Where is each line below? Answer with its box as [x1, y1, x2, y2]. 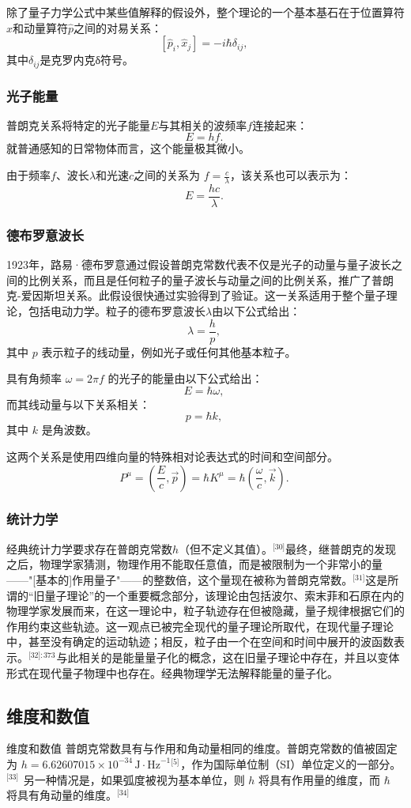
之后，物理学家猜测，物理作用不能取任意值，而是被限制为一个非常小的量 [6, 556, 383, 572]
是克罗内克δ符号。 [40, 51, 134, 68]
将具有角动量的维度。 [6, 787, 117, 803]
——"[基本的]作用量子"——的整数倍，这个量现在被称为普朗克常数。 [6, 571, 353, 587]
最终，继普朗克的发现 [285, 540, 397, 557]
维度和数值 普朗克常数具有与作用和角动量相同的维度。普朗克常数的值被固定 [6, 740, 398, 757]
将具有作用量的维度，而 [258, 771, 381, 787]
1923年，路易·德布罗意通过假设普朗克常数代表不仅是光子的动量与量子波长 [6, 256, 391, 273]
